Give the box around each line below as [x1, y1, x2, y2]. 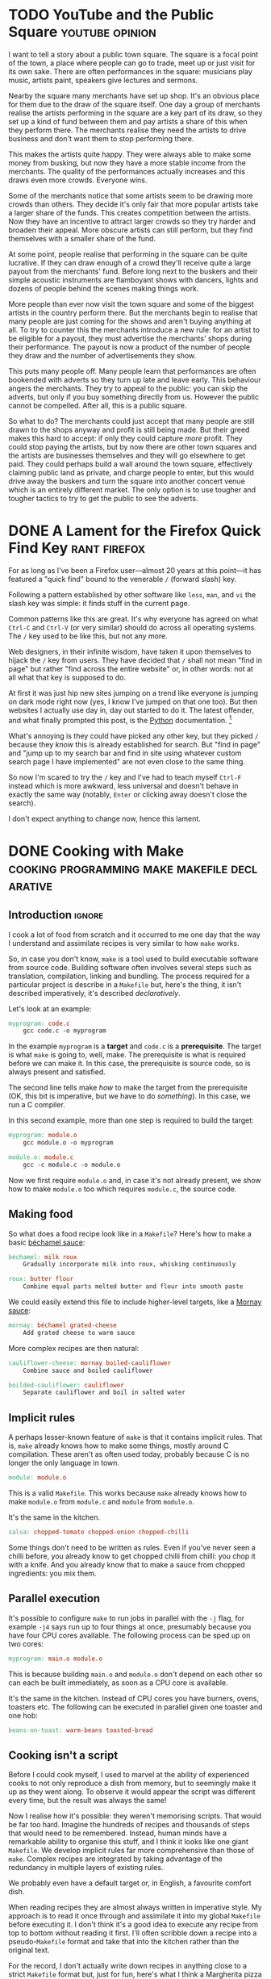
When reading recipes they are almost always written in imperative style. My [8, 1902, 262, 1912]
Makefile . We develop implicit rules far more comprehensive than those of [8, 1846, 254, 1856]
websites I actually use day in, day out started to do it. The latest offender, [8, 705, 254, 715]
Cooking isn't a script [8, 1748, 119, 1762]
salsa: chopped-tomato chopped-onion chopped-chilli [8, 1528, 190, 1537]
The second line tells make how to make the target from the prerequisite [8, 1083, 248, 1093]
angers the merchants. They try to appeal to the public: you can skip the [8, 383, 248, 393]
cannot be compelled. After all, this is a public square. [8, 400, 187, 410]
